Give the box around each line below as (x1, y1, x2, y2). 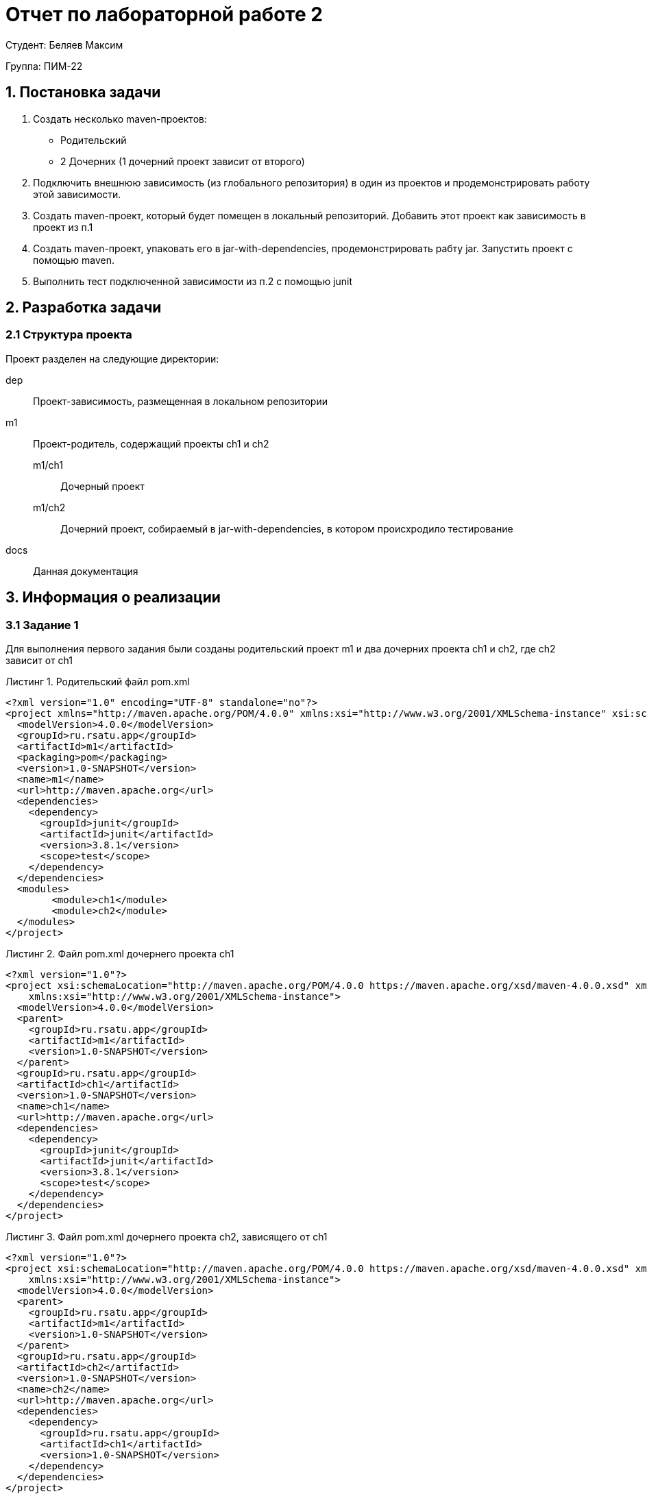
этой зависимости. (33, 188, 121, 200)
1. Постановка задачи (5, 84, 161, 101)
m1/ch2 (33, 501, 66, 513)
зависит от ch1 (5, 654, 73, 667)
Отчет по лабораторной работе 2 (5, 3, 323, 26)
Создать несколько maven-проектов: (33, 112, 207, 125)
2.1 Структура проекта (5, 328, 132, 342)
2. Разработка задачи (5, 299, 162, 317)
